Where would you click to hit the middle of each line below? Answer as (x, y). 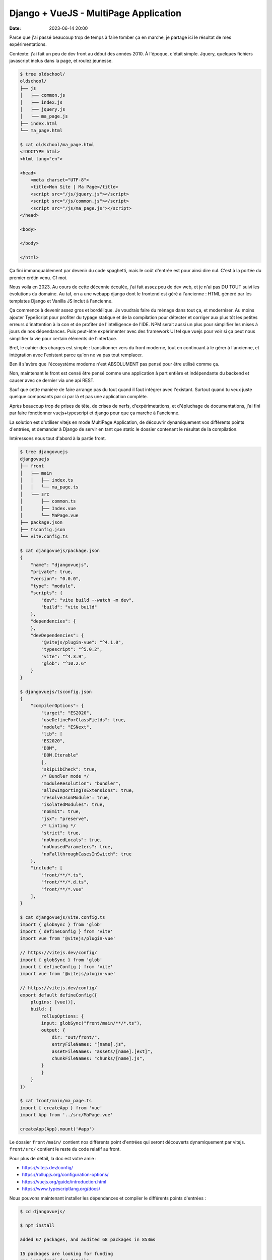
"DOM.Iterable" (60, 755)
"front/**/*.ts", (62, 875)
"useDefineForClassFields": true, (84, 720)
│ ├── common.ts (48, 501)
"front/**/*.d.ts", (65, 882)
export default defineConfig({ (59, 995)
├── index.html (39, 123)
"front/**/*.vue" (62, 889)
